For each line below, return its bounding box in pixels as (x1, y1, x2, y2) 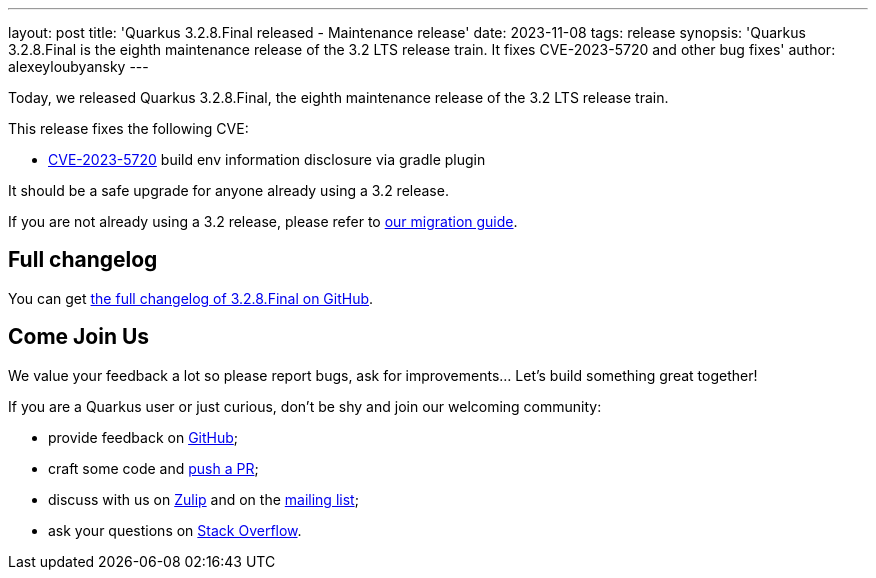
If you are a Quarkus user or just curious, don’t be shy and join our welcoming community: (8, 397, 602, 415)
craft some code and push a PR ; (48, 459, 259, 477)
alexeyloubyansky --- (8, 58, 149, 75)
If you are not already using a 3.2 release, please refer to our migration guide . (8, 213, 518, 230)
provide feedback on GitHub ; (48, 428, 239, 446)
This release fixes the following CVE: (8, 120, 249, 137)
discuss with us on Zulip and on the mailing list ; (48, 490, 359, 508)
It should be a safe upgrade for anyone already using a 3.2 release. (8, 182, 449, 199)
